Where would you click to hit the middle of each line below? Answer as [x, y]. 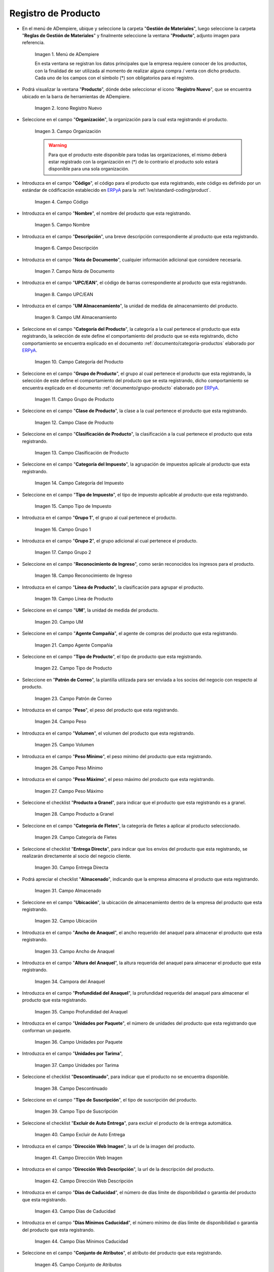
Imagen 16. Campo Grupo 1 [63, 529]
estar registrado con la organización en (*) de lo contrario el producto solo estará [133, 162]
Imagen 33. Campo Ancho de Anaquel [75, 951]
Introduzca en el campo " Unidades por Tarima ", [72, 1054]
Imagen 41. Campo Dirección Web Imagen [79, 1158]
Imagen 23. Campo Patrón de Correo [73, 698]
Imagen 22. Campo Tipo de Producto [74, 668]
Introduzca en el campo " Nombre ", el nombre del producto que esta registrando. [107, 213]
